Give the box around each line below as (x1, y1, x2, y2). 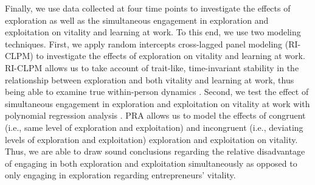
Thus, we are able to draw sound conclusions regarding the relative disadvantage (5, 145, 305, 158)
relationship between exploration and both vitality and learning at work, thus (5, 73, 294, 86)
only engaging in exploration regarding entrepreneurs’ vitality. (5, 169, 236, 181)
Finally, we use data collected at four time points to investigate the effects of (5, 2, 291, 14)
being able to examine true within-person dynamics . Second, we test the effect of (5, 85, 309, 98)
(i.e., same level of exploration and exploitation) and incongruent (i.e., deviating (5, 120, 303, 133)
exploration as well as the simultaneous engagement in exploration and (5, 13, 269, 26)
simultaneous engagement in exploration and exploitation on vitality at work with (5, 97, 310, 110)
